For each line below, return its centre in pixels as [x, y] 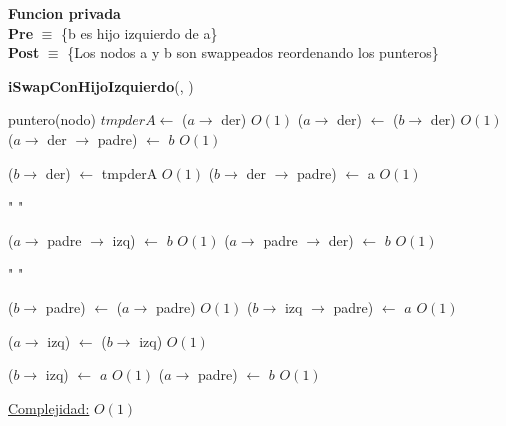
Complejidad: [49, 407]
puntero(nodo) [52, 119]
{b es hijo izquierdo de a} [139, 32]
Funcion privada [64, 13]
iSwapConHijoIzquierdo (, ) [101, 85]
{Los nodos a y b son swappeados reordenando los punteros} [253, 52]
